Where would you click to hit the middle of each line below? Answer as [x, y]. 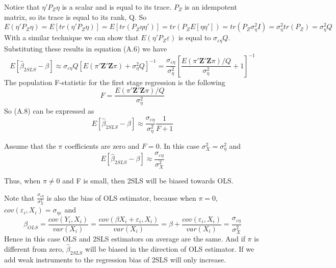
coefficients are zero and [102, 145]
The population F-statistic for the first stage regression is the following [115, 82]
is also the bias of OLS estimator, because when [121, 197]
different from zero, [34, 248]
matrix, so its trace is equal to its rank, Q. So [75, 17]
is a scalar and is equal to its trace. [117, 7]
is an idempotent [211, 7]
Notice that [22, 7]
